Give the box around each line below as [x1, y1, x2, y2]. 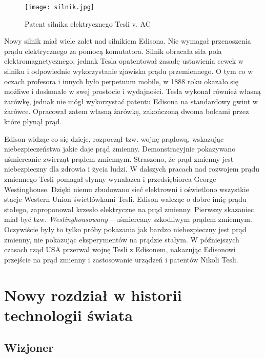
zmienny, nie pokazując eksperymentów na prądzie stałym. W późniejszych [4, 234, 239, 244]
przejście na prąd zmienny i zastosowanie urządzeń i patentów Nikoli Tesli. [4, 254, 238, 265]
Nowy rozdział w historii [4, 284, 182, 305]
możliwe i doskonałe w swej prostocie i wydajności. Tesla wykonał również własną [4, 86, 261, 97]
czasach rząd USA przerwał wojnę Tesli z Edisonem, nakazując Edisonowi [4, 244, 236, 255]
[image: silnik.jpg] [25, 4, 95, 11]
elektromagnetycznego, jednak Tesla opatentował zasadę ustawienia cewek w [4, 55, 243, 66]
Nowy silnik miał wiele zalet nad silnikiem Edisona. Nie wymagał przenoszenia [4, 35, 251, 46]
